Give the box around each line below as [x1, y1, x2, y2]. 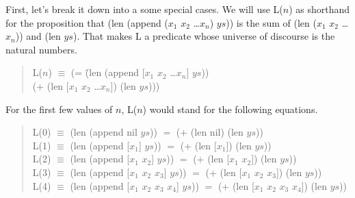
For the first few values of [5, 101, 113, 116]
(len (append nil [70, 125, 137, 139]
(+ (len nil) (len [176, 125, 244, 139]
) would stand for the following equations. [142, 101, 318, 116]
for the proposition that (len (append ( [5, 15, 168, 29]
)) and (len [15, 29, 61, 43]
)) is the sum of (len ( [226, 15, 317, 29]
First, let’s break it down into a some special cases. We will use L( [5, 2, 283, 16]
